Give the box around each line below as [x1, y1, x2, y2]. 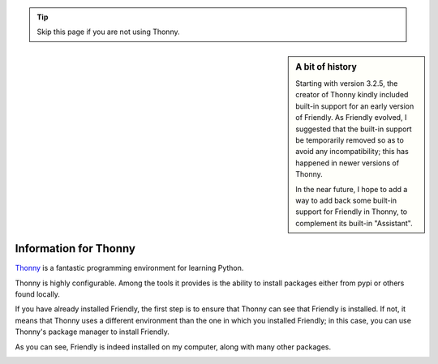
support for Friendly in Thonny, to [295, 207, 408, 216]
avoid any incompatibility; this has [295, 147, 409, 156]
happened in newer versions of [295, 158, 400, 168]
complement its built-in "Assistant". [295, 218, 413, 228]
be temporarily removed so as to [295, 135, 405, 145]
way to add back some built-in [295, 195, 397, 205]
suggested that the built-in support [295, 124, 413, 134]
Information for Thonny [15, 242, 135, 255]
